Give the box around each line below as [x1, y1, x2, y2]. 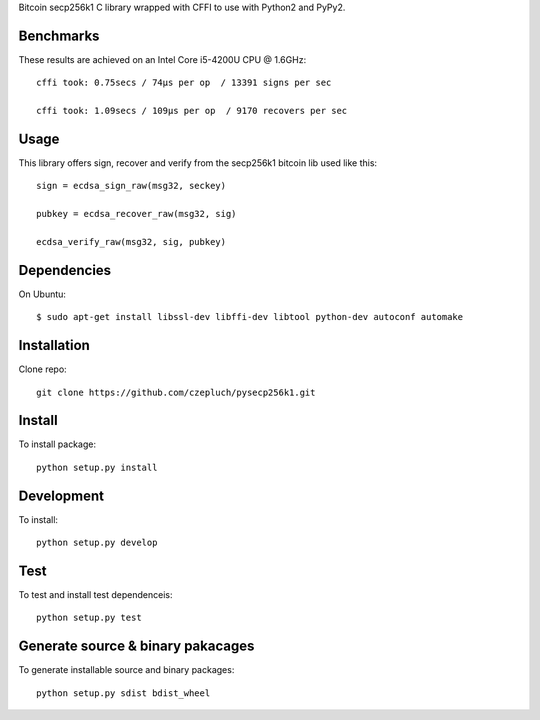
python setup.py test [36, 612, 142, 624]
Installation [18, 337, 90, 354]
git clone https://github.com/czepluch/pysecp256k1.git [36, 386, 316, 398]
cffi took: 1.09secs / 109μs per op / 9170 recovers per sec [36, 105, 348, 117]
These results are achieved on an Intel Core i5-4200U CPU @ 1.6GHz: [18, 53, 307, 65]
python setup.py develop [36, 537, 158, 549]
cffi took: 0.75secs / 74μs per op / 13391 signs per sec [36, 77, 332, 89]
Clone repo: [18, 363, 67, 375]
